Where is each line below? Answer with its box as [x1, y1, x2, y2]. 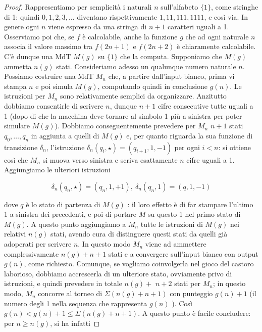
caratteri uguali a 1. [168, 21, 229, 32]
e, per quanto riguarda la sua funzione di [126, 130, 253, 140]
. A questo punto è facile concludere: [138, 308, 251, 318]
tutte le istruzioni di [140, 218, 203, 229]
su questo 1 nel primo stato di [147, 209, 241, 219]
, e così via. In [204, 11, 248, 22]
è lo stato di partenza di [26, 199, 100, 209]
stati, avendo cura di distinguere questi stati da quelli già [50, 228, 228, 239]
